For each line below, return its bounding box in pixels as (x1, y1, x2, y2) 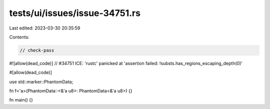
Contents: (9, 34, 29, 40)
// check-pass (19, 47, 54, 53)
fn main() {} (9, 97, 33, 103)
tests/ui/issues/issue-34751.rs (9, 7, 141, 18)
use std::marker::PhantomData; (9, 78, 73, 84)
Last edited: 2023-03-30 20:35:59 (9, 25, 80, 31)
